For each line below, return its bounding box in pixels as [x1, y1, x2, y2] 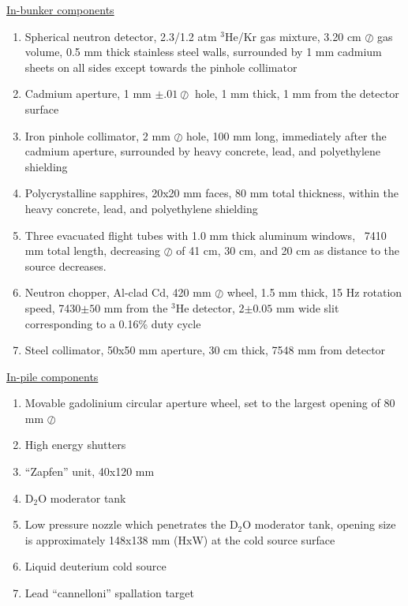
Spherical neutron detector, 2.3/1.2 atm [24, 28, 217, 44]
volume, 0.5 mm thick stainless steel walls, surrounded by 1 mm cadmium [24, 43, 382, 60]
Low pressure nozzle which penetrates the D [24, 516, 238, 533]
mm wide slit [275, 299, 339, 316]
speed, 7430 [24, 299, 81, 316]
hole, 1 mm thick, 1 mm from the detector [194, 85, 399, 102]
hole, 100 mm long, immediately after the [186, 127, 387, 144]
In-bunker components [6, 2, 114, 17]
